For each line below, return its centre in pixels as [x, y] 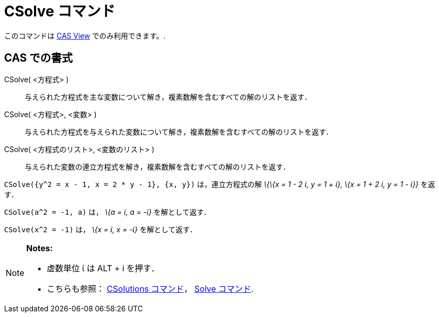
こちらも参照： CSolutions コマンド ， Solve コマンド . [150, 288]
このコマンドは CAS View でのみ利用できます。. [85, 35]
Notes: [40, 248]
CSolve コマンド [60, 11]
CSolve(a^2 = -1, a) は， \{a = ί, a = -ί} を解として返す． [108, 212]
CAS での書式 [39, 58]
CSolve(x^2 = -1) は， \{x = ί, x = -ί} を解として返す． [101, 229]
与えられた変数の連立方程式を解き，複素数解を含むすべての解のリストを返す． [157, 166]
